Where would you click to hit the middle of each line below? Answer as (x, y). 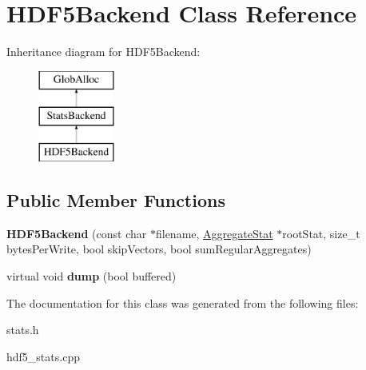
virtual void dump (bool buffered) (91, 276)
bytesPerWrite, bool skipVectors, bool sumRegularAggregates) (159, 249)
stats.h (23, 330)
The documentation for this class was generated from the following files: (183, 302)
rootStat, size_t (321, 233)
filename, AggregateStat (214, 233)
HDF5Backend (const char (77, 233)
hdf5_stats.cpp (43, 356)
